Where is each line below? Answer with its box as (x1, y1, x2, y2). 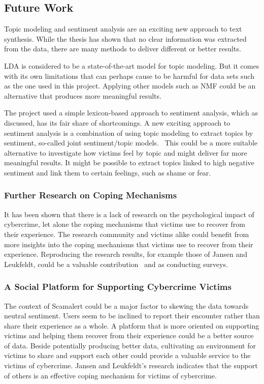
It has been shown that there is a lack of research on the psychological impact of (4, 209, 254, 219)
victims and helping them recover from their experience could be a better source (4, 330, 254, 341)
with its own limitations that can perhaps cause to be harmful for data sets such (4, 70, 254, 81)
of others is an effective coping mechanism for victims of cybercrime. (4, 370, 217, 380)
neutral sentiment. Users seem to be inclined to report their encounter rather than (4, 310, 260, 321)
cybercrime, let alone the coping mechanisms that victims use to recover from (4, 219, 245, 229)
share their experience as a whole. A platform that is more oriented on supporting (4, 320, 259, 331)
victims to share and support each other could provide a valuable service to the (4, 350, 251, 361)
